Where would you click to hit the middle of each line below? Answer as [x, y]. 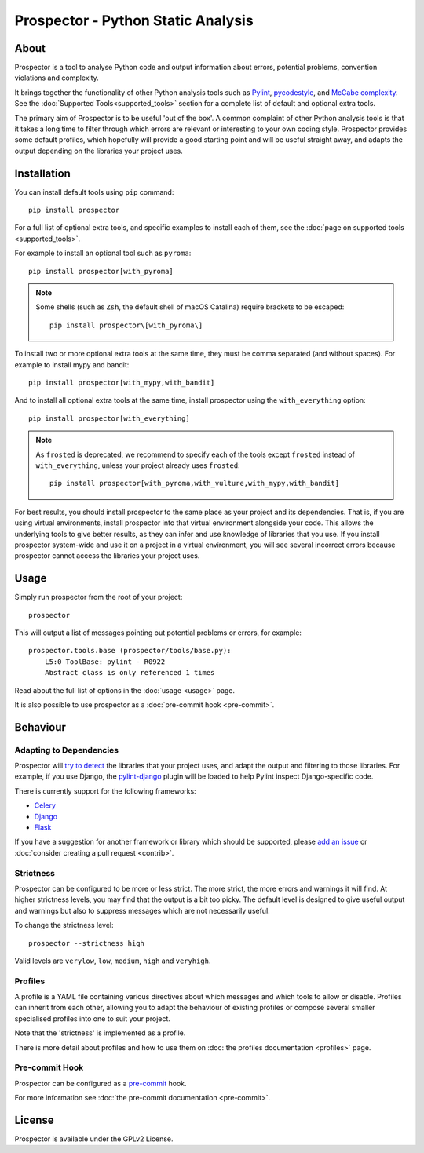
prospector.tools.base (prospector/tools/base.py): [130, 651]
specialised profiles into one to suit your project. [92, 1018]
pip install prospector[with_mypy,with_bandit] [122, 383]
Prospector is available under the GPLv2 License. [94, 1139]
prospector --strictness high [87, 943]
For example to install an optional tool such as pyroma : [103, 253]
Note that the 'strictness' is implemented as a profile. [100, 1033]
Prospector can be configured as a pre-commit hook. [101, 1083]
